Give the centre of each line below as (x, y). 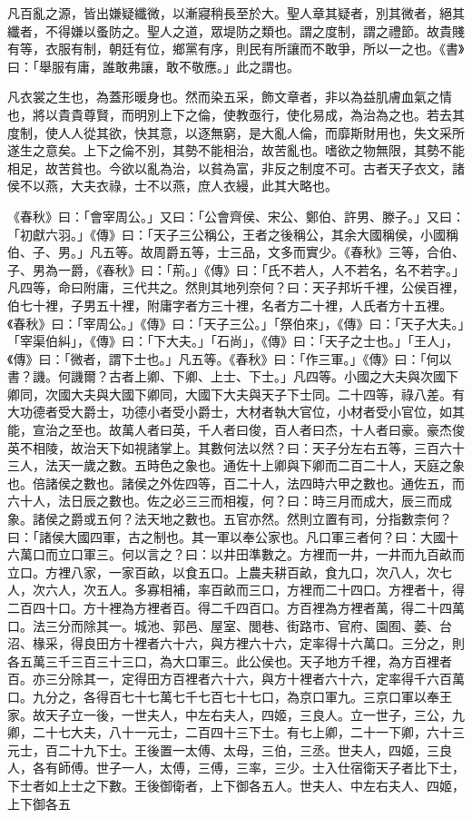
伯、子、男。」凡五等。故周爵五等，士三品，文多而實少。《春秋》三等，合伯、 (236, 252)
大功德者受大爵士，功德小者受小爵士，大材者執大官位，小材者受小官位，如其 (236, 412)
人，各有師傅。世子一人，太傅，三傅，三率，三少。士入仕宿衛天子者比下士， (236, 768)
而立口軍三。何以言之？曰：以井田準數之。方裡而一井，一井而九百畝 (248, 554)
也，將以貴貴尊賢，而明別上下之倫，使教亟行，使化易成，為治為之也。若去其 (236, 114)
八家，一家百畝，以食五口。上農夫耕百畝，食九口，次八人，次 (255, 572)
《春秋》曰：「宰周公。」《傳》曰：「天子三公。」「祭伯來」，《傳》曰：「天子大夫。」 (236, 323)
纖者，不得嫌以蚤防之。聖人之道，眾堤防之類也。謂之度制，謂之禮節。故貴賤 (236, 30)
